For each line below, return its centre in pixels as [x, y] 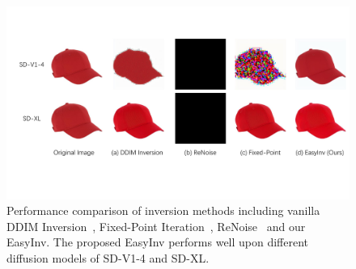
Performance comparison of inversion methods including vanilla [163, 210]
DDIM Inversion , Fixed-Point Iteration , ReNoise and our [156, 226]
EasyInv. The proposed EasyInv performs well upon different [158, 242]
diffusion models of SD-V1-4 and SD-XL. [108, 257]
